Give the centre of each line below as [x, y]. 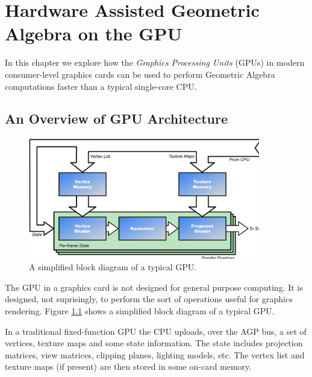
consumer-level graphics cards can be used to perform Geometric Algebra [140, 74]
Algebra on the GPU [94, 33]
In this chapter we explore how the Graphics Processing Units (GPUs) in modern [155, 62]
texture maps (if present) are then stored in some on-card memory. [128, 366]
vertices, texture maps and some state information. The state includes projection [154, 343]
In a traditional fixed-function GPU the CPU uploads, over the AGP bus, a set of [156, 331]
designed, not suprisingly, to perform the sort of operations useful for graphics [149, 299]
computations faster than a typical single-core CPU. [101, 86]
